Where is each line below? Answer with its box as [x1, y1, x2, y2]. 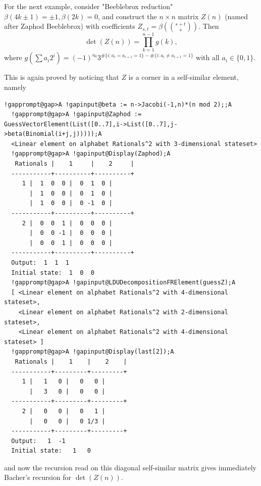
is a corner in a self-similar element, [128, 72, 239, 82]
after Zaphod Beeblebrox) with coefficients [4, 21, 135, 31]
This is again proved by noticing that [4, 72, 119, 82]
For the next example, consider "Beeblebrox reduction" [4, 1, 173, 11]
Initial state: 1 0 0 [11, 269, 94, 276]
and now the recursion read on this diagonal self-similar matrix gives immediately [4, 462, 256, 472]
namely [4, 81, 26, 92]
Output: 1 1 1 [11, 259, 69, 266]
